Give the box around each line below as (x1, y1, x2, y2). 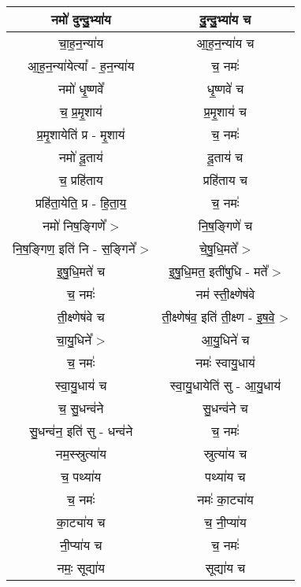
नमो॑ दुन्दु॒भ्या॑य (50, 10, 111, 29)
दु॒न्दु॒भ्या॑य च (199, 10, 251, 29)
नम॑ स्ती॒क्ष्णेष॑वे (195, 285, 255, 304)
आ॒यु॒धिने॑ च (201, 330, 250, 349)
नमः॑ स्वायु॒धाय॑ (195, 353, 255, 372)
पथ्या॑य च (205, 467, 246, 486)
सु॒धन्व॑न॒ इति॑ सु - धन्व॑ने (29, 422, 133, 441)
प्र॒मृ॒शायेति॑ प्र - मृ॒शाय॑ (36, 125, 125, 144)
